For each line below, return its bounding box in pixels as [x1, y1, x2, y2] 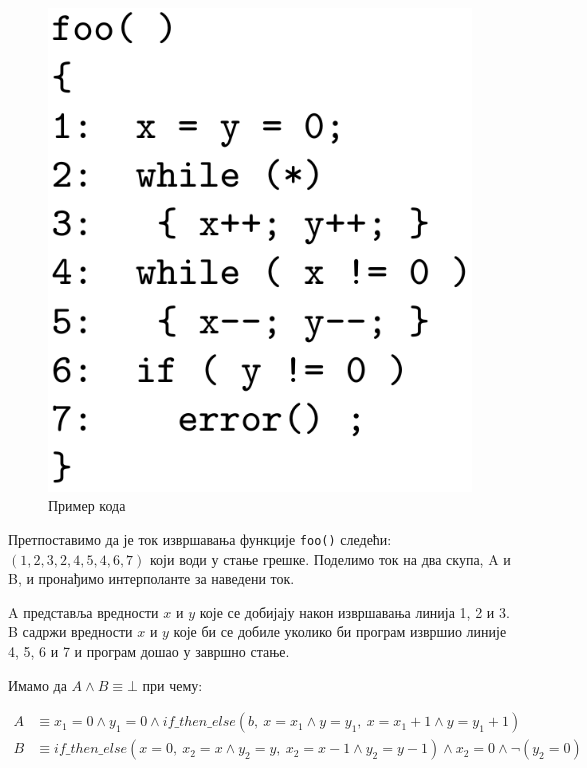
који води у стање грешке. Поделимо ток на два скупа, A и [150, 548, 511, 569]
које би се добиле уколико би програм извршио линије [173, 621, 507, 642]
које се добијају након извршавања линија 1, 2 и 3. [199, 601, 510, 622]
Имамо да [8, 674, 67, 695]
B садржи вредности [8, 621, 133, 642]
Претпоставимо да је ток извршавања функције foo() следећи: [8, 528, 392, 549]
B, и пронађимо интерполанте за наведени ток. [8, 568, 295, 589]
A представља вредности [8, 601, 159, 622]
